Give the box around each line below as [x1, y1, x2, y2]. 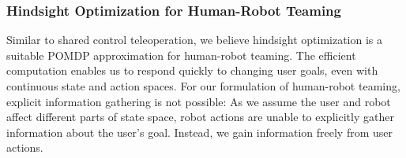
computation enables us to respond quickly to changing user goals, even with [6, 62, 378, 79]
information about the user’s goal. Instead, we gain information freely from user [6, 123, 393, 140]
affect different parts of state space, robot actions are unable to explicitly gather [6, 108, 394, 125]
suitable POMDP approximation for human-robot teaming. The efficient [6, 46, 356, 63]
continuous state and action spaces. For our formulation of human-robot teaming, [6, 78, 400, 94]
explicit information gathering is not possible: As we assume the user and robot [6, 93, 391, 109]
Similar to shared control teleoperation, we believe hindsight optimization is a [6, 31, 383, 48]
